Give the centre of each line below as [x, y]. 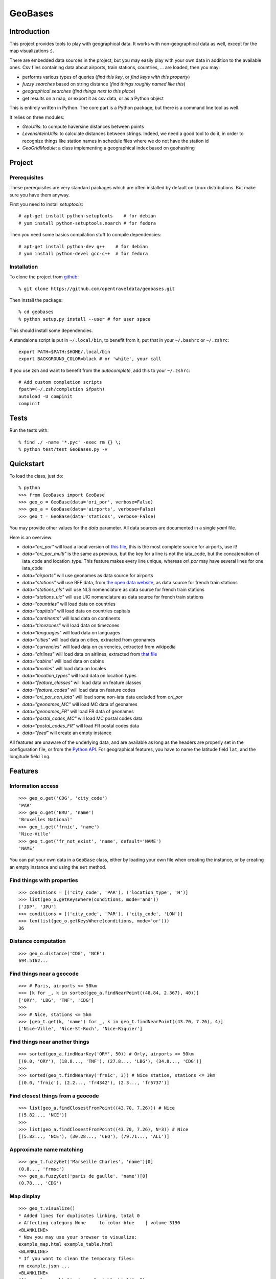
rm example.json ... [44, 1266]
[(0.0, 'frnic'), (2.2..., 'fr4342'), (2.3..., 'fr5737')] [94, 1083]
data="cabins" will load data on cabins [63, 661]
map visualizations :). [32, 51]
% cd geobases [36, 312]
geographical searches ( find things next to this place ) [79, 91]
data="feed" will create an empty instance [67, 733]
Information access [34, 786]
